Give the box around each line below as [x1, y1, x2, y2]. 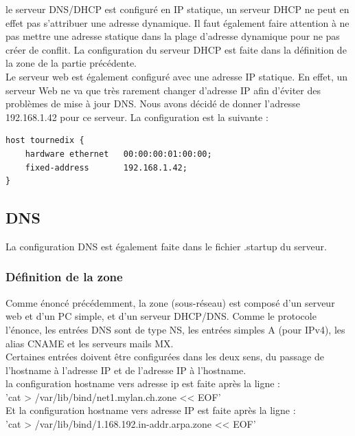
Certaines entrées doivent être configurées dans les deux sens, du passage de [5, 349, 324, 364]
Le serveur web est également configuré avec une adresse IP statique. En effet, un [5, 69, 348, 83]
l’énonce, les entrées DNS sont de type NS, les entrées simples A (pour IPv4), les [5, 322, 345, 336]
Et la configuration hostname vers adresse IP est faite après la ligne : [5, 403, 296, 417]
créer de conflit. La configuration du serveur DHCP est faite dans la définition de [5, 42, 347, 56]
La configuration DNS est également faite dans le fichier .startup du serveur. [5, 239, 327, 253]
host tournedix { [5, 135, 84, 146]
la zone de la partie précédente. [5, 56, 137, 70]
